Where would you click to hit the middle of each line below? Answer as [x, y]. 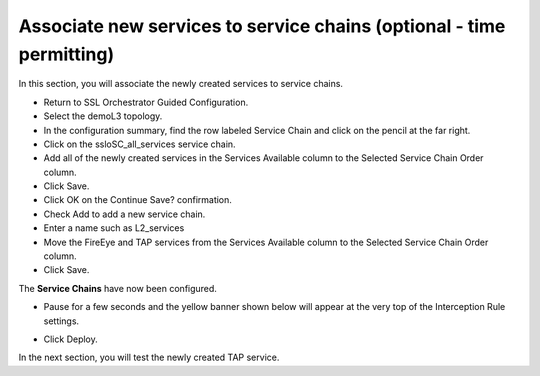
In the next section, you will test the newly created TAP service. [149, 357]
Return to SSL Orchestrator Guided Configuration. [146, 102]
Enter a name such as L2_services [114, 228]
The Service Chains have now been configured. [117, 288]
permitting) [66, 54]
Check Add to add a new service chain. [124, 214]
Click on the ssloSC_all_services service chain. [139, 144]
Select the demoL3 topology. [103, 116]
